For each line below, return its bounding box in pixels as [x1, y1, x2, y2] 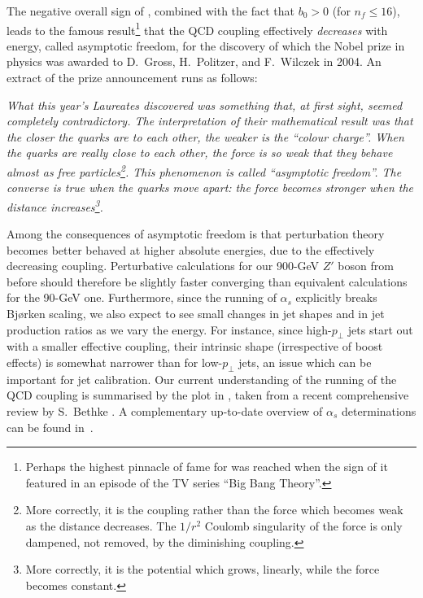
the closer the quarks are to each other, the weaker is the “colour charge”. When [7, 128, 404, 145]
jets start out [347, 321, 413, 338]
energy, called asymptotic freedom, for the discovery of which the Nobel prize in [7, 37, 405, 54]
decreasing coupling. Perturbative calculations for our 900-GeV [7, 257, 320, 274]
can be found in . [7, 418, 94, 435]
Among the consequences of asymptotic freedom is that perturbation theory [7, 225, 385, 242]
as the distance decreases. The [25, 517, 177, 534]
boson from [338, 257, 394, 274]
